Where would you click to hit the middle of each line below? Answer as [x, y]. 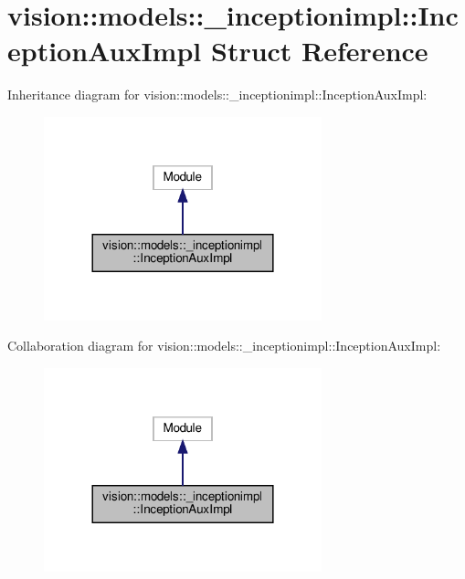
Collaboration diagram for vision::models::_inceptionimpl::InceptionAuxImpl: [224, 346]
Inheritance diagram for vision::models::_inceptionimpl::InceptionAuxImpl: [217, 95]
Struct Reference [319, 51]
